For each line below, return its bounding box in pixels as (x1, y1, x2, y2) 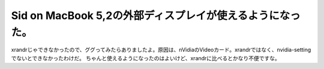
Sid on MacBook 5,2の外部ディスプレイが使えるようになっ (11, 9, 301, 22)
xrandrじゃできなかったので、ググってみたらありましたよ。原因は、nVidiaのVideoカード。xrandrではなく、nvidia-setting (11, 46, 311, 54)
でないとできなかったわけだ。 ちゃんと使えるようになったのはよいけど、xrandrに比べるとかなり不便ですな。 (11, 54, 280, 62)
